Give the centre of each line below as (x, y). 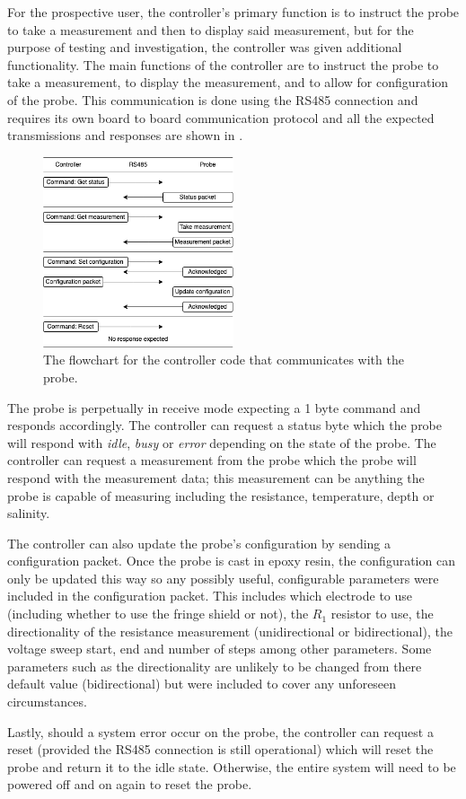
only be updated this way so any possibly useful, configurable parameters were (223, 578)
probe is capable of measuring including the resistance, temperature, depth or (221, 495)
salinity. (29, 513)
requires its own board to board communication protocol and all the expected (221, 117)
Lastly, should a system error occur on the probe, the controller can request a (220, 731)
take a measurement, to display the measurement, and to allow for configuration (228, 82)
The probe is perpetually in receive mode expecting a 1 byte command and (214, 407)
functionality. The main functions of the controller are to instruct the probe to (223, 64)
